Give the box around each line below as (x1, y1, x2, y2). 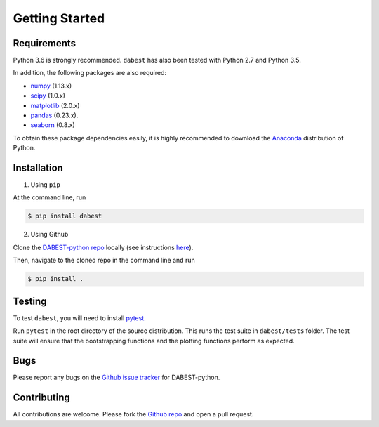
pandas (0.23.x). (30, 111, 79, 119)
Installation (13, 162, 63, 173)
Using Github (30, 230, 69, 239)
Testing (13, 295, 47, 307)
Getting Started (13, 11, 105, 26)
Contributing (13, 392, 70, 404)
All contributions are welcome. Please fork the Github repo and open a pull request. (13, 410, 254, 419)
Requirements (13, 37, 77, 49)
